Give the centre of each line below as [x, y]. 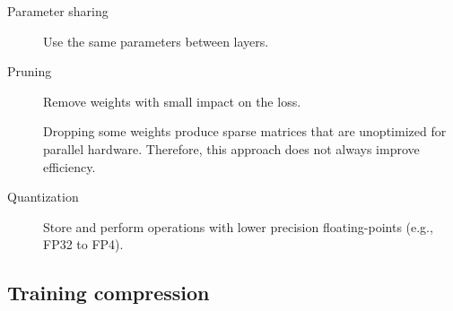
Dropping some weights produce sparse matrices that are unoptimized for [245, 131]
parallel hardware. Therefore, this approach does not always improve [231, 148]
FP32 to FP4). [83, 244]
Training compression [109, 293]
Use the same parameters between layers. [156, 41]
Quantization [43, 197]
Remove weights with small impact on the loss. [172, 101]
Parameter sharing [58, 11]
